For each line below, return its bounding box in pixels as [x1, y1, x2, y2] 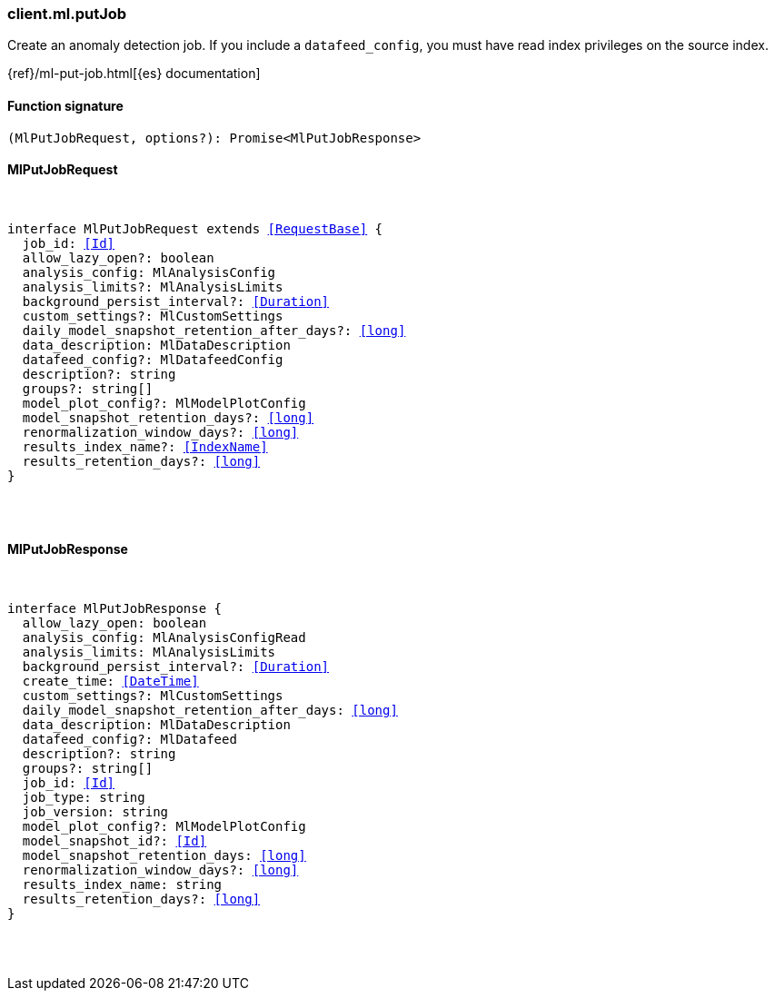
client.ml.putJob [7, 5, 127, 23]
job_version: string [22, 805, 169, 820]
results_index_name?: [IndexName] [22, 439, 268, 454]
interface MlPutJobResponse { [7, 601, 223, 617]
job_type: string [22, 790, 145, 805]
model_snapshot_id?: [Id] [22, 834, 207, 849]
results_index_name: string [22, 877, 223, 893]
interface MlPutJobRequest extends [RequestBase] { [7, 221, 383, 236]
